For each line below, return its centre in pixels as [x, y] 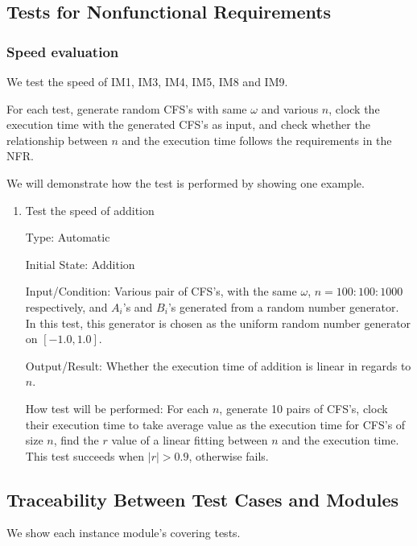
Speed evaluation [63, 51]
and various [290, 108]
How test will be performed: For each [117, 408]
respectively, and [66, 306]
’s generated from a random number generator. [283, 306]
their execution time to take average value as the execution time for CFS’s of [215, 424]
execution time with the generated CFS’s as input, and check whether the [188, 124]
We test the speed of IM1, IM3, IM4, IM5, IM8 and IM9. [147, 81]
